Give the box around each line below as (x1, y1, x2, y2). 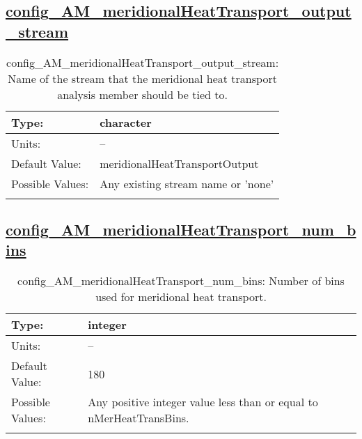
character (100, 114, 152, 130)
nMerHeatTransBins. (88, 410, 189, 426)
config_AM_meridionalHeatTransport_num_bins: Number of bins (17, 272, 345, 289)
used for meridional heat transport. (95, 288, 267, 305)
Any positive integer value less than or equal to (88, 394, 318, 410)
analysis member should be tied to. (57, 86, 228, 102)
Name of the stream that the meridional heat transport (8, 70, 277, 86)
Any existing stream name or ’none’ (100, 175, 274, 192)
